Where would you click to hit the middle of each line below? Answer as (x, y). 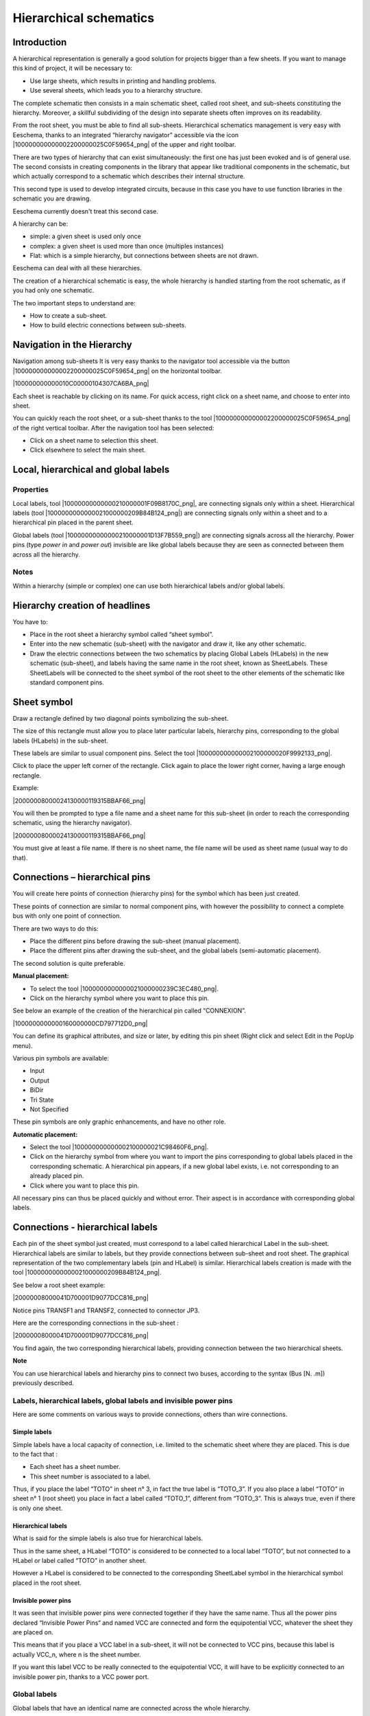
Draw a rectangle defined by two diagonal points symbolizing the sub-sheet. (121, 718)
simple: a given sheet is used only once (86, 236)
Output (39, 1080)
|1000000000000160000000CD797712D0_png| (80, 1023)
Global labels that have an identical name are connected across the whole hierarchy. (132, 1708)
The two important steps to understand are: (74, 303)
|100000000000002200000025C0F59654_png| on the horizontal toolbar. (117, 371)
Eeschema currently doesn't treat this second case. (86, 211)
